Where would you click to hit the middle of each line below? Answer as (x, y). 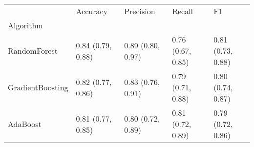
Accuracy (92, 11)
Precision (140, 11)
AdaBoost (25, 124)
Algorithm (25, 25)
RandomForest (33, 51)
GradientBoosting (38, 87)
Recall (183, 11)
